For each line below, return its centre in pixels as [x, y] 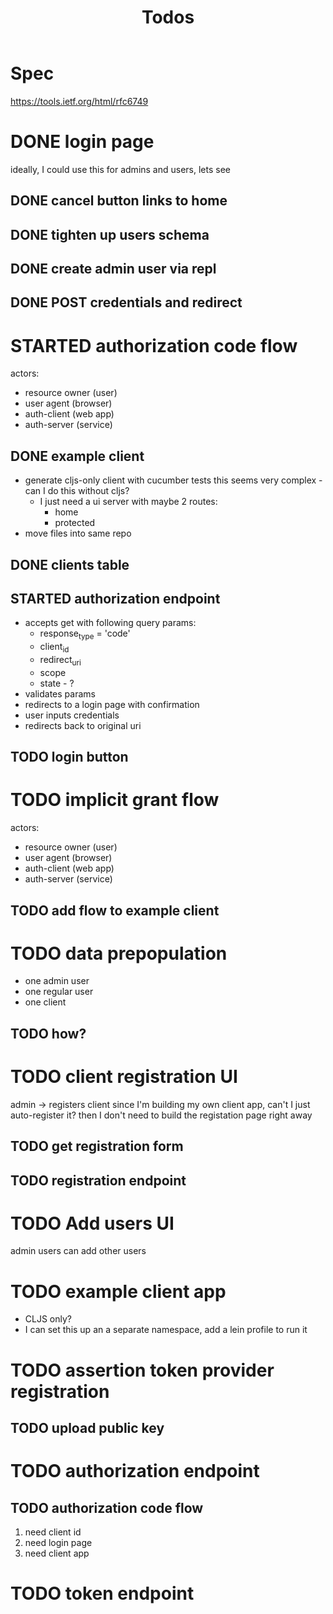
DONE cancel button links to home [119, 201]
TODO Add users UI [92, 1223]
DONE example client [77, 456]
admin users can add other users [78, 1251]
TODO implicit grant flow [115, 800]
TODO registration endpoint [98, 1180]
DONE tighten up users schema [110, 234]
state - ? [57, 683]
